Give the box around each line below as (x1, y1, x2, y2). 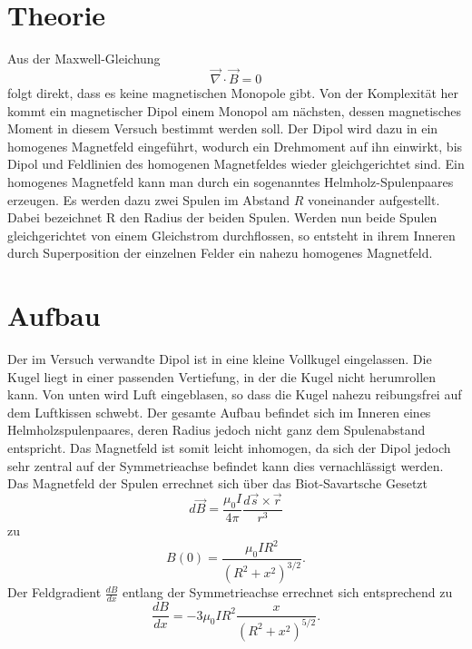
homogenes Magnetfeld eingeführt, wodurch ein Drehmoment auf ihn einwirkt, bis (7, 136, 463, 155)
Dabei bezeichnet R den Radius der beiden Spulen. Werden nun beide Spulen (7, 208, 438, 227)
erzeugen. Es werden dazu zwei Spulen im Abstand (7, 190, 290, 209)
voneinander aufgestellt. (308, 190, 440, 209)
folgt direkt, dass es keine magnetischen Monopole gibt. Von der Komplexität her (7, 83, 459, 102)
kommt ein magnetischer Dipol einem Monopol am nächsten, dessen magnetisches (7, 101, 461, 120)
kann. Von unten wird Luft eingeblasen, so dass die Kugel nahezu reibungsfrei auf (7, 385, 462, 404)
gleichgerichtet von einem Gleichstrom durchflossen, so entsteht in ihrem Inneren (7, 225, 456, 244)
